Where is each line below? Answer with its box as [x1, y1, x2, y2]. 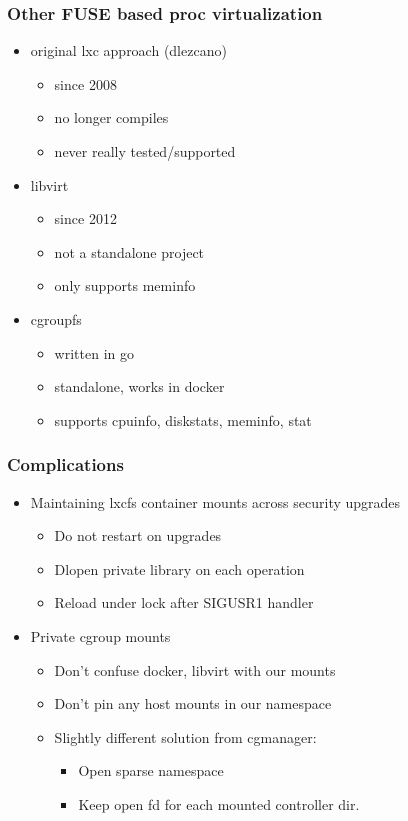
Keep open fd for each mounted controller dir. [78, 793, 360, 814]
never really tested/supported [54, 141, 236, 161]
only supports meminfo [54, 275, 196, 296]
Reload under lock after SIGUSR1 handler [54, 592, 314, 613]
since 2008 [54, 73, 117, 94]
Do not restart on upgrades [54, 525, 222, 546]
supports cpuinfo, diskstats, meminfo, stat [54, 409, 312, 430]
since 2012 [54, 208, 117, 229]
